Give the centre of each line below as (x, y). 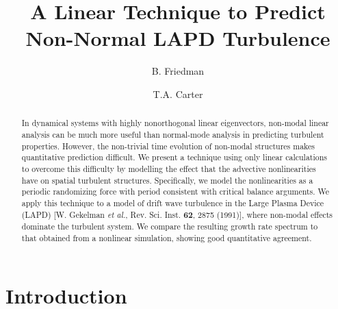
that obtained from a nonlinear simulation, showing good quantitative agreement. (167, 237)
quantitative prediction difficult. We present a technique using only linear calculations (174, 157)
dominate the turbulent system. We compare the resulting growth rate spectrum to (170, 226)
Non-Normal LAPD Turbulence (178, 38)
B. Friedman (178, 71)
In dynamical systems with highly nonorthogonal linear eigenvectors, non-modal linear (175, 123)
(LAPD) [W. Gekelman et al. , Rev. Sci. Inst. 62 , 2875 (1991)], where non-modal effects (177, 214)
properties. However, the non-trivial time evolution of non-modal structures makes (168, 146)
